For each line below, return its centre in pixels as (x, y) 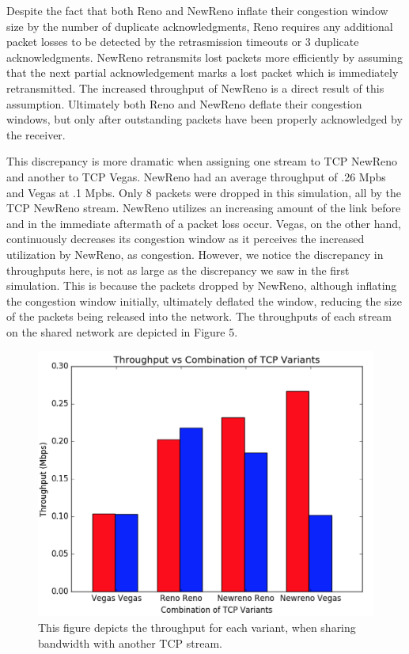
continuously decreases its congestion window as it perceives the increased (186, 239)
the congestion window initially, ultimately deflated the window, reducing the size (204, 300)
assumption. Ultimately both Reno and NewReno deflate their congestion (184, 103)
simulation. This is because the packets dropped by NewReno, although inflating (202, 285)
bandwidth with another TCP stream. (130, 643)
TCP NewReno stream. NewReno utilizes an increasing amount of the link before (204, 208)
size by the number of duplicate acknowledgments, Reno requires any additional (200, 26)
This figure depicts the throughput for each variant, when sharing (197, 627)
